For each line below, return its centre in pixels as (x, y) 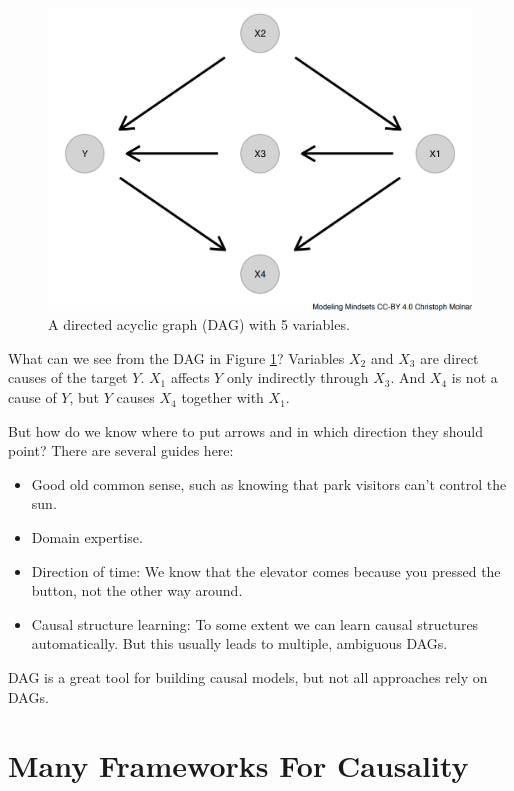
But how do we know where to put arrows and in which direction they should (245, 430)
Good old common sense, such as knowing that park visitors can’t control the (269, 483)
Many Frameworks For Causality (238, 765)
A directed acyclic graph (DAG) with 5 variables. (199, 324)
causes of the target (68, 377)
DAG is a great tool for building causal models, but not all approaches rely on (248, 676)
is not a (474, 377)
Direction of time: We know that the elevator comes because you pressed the (266, 570)
